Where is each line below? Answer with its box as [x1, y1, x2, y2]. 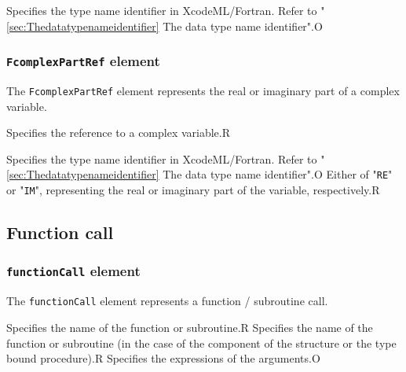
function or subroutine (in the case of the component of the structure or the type [6, 334, 397, 351]
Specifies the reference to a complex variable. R [6, 124, 231, 141]
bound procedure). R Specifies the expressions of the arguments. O [6, 350, 320, 366]
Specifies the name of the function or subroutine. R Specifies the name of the [6, 319, 373, 335]
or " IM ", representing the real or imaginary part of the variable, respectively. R [6, 182, 380, 198]
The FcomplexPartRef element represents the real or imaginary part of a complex [6, 82, 400, 98]
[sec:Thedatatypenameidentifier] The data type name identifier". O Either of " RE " [6, 166, 393, 182]
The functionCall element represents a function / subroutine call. [6, 293, 328, 309]
